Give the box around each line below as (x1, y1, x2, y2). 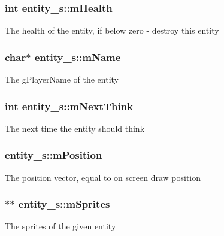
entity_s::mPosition (5, 147, 102, 162)
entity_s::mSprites (18, 196, 110, 211)
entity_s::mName (34, 49, 121, 64)
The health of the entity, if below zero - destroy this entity (5, 24, 219, 37)
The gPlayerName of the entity (5, 73, 119, 86)
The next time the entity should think (5, 122, 145, 134)
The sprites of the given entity (5, 220, 116, 232)
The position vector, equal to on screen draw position (5, 171, 201, 183)
